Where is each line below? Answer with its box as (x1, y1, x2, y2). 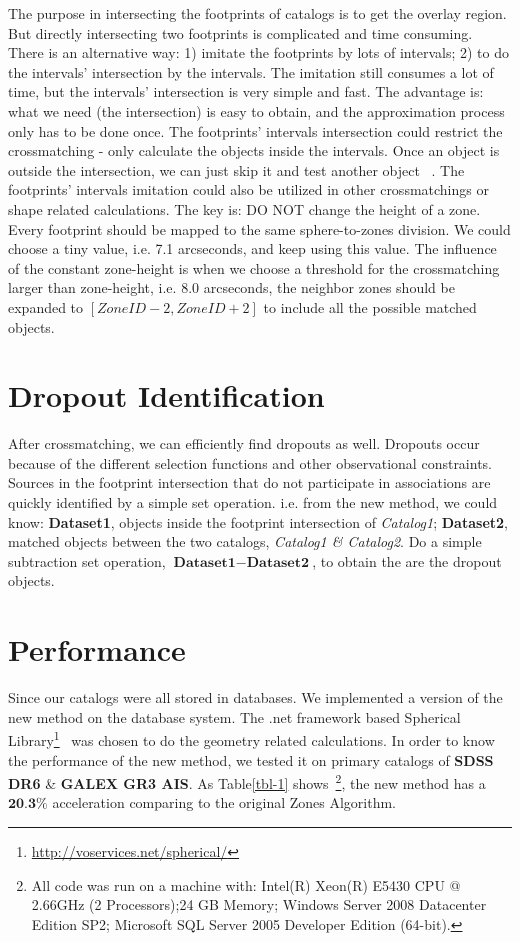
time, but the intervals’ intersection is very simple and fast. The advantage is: (8, 81, 484, 102)
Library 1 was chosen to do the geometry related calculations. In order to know (8, 727, 495, 750)
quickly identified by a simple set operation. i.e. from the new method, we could (8, 492, 498, 512)
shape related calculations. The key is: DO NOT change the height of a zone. (8, 198, 481, 219)
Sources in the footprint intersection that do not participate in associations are (8, 472, 491, 493)
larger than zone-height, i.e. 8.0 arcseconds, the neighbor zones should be (8, 277, 455, 298)
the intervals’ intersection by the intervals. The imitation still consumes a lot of (8, 61, 494, 82)
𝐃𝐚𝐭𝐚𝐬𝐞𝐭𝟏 (173, 555, 236, 570)
